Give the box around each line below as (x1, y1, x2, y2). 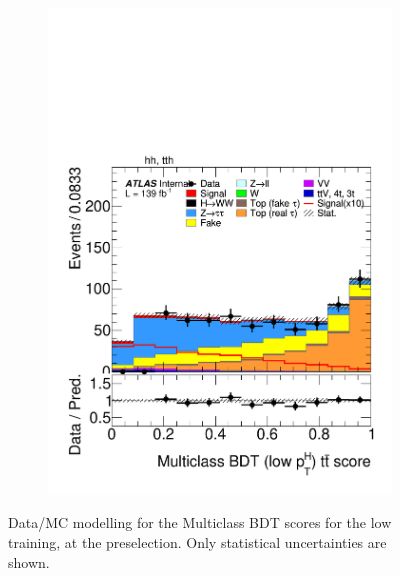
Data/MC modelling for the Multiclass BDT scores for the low (8, 512, 392, 533)
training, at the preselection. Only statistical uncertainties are (8, 531, 387, 552)
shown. (8, 551, 50, 572)
